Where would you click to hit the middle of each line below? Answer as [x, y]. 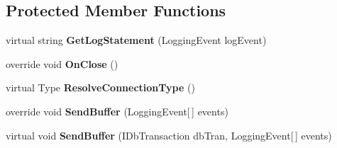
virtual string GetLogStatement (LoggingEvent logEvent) [136, 40]
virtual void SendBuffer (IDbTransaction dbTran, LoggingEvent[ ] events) [169, 135]
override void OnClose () [62, 63]
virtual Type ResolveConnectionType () [100, 87]
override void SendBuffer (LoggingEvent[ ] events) [117, 111]
